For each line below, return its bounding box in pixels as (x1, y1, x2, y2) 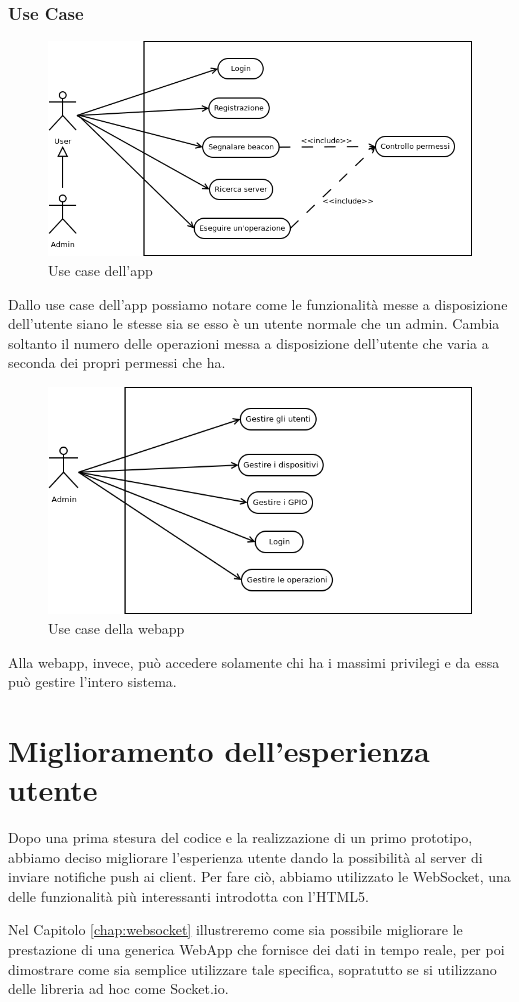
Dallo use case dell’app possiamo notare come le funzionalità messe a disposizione (8, 293, 508, 314)
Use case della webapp (48, 617, 185, 638)
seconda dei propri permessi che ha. (8, 352, 226, 373)
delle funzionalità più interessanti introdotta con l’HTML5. (8, 885, 369, 906)
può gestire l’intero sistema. (8, 671, 177, 692)
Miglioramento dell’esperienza (8, 729, 430, 770)
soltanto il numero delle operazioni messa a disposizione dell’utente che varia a (8, 332, 489, 353)
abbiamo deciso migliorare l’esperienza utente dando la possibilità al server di (8, 846, 483, 867)
